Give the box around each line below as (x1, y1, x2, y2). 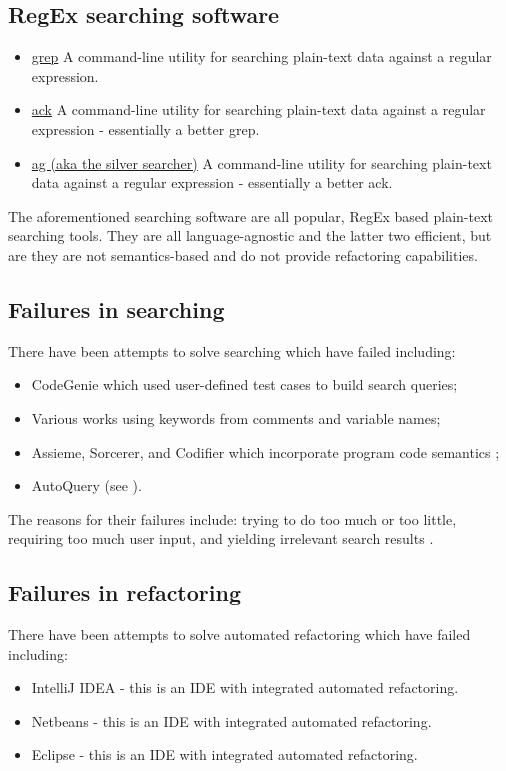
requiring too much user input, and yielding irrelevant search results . (8, 528, 434, 549)
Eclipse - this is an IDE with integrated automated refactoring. (31, 744, 418, 765)
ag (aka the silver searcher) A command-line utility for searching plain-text (31, 152, 492, 173)
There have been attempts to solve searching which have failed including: (8, 340, 456, 361)
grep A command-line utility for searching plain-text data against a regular (31, 46, 492, 67)
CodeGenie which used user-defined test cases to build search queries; (31, 374, 458, 395)
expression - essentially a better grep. (31, 118, 260, 139)
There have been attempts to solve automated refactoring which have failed (8, 624, 471, 645)
